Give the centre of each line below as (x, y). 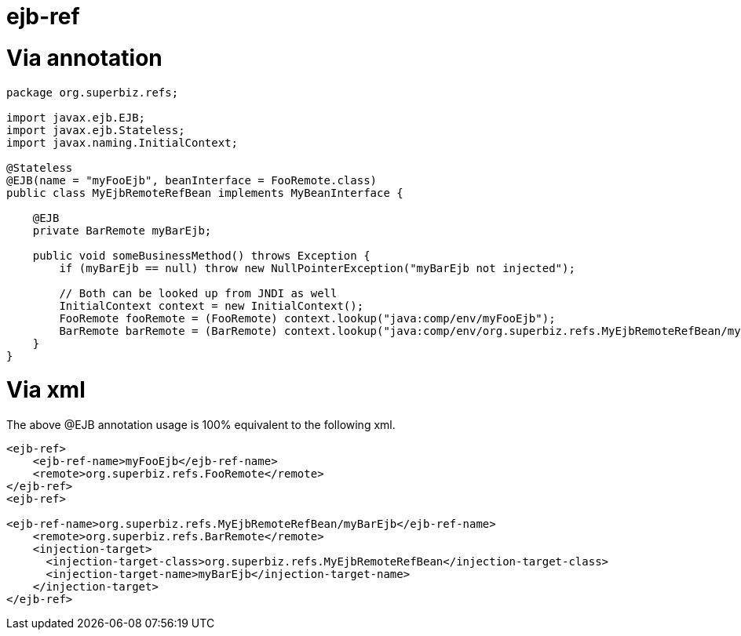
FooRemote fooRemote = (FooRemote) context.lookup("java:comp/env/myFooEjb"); (307, 318)
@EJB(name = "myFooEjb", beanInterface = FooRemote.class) (192, 180)
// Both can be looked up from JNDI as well (198, 293)
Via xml (46, 390)
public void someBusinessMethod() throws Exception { (201, 255)
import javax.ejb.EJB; (76, 117)
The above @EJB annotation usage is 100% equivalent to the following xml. (201, 425)
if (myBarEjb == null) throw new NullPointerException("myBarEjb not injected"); (317, 268)
